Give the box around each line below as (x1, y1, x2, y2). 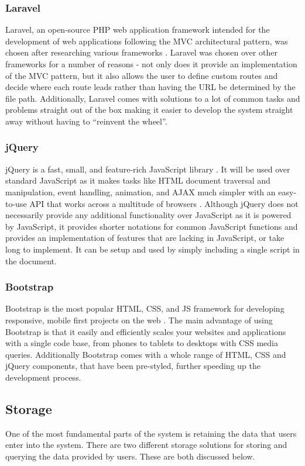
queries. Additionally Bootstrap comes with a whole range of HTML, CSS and (5, 348, 286, 360)
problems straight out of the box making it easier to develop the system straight (5, 103, 293, 116)
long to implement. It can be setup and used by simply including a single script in (5, 243, 300, 255)
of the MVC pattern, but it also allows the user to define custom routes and (5, 69, 278, 81)
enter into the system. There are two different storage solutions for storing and (5, 439, 287, 451)
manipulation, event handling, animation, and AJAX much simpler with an (5, 185, 276, 198)
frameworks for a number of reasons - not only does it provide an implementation (5, 58, 297, 70)
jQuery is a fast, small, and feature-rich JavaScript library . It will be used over (5, 163, 290, 175)
